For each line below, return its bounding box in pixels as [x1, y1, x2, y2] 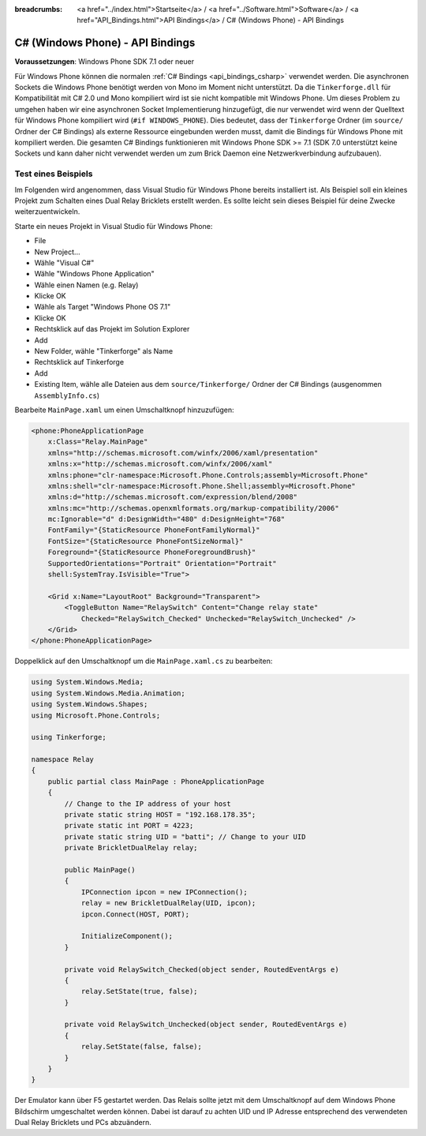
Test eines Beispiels [14, 168, 93, 179]
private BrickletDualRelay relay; [64, 843, 198, 853]
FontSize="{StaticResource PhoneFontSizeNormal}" [47, 537, 244, 546]
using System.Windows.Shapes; [31, 699, 148, 709]
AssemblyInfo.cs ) [34, 391, 100, 400]
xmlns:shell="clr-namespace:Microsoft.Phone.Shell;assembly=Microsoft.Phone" [47, 482, 357, 490]
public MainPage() [64, 865, 136, 874]
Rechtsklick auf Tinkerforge [34, 358, 125, 367]
